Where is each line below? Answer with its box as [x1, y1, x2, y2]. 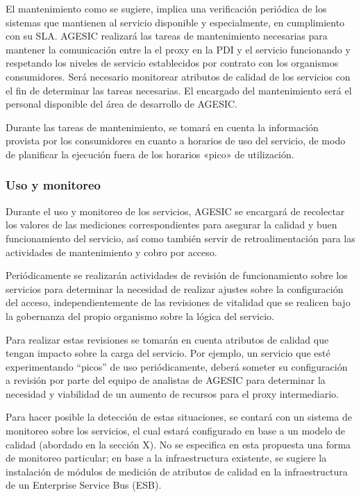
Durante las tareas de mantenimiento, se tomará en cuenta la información [6, 119, 319, 134]
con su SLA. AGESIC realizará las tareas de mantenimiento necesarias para [6, 28, 328, 43]
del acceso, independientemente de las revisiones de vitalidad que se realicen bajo [6, 295, 351, 310]
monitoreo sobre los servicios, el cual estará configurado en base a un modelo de [6, 423, 346, 438]
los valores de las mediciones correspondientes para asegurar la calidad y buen [6, 217, 337, 232]
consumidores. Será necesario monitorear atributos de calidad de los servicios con [6, 69, 351, 83]
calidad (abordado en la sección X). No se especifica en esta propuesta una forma [6, 437, 351, 451]
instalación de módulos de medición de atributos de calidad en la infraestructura [6, 464, 348, 478]
